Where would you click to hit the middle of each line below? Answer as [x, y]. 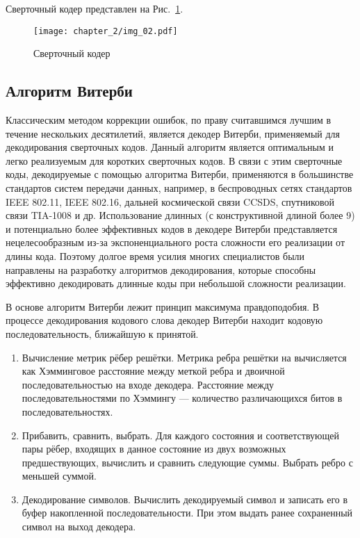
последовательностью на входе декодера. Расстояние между [148, 384]
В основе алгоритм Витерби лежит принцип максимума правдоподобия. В [163, 306]
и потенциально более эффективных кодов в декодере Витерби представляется [172, 228]
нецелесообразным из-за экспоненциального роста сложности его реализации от [175, 242]
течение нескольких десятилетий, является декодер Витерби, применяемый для [173, 133]
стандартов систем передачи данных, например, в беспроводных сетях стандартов [179, 188]
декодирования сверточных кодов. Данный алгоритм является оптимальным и [170, 147]
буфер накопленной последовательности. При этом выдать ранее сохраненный [187, 513]
